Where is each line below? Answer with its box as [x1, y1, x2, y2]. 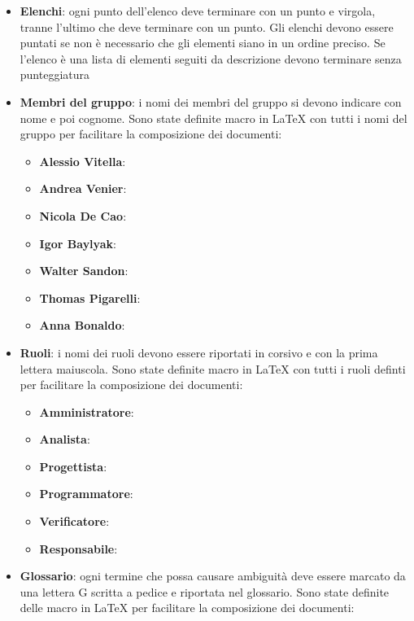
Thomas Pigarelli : [39, 289, 141, 306]
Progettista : [39, 457, 107, 474]
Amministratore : [39, 403, 134, 420]
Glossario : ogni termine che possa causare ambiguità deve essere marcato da [20, 567, 406, 584]
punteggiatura [20, 66, 90, 83]
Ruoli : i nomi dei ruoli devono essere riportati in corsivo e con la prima [20, 343, 378, 361]
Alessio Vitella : [39, 152, 126, 169]
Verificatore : [39, 513, 110, 530]
